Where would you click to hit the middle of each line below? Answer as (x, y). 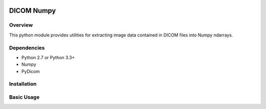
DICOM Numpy (33, 11)
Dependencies (27, 48)
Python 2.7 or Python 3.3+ (48, 57)
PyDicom (31, 71)
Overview (21, 25)
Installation (23, 84)
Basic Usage (24, 97)
